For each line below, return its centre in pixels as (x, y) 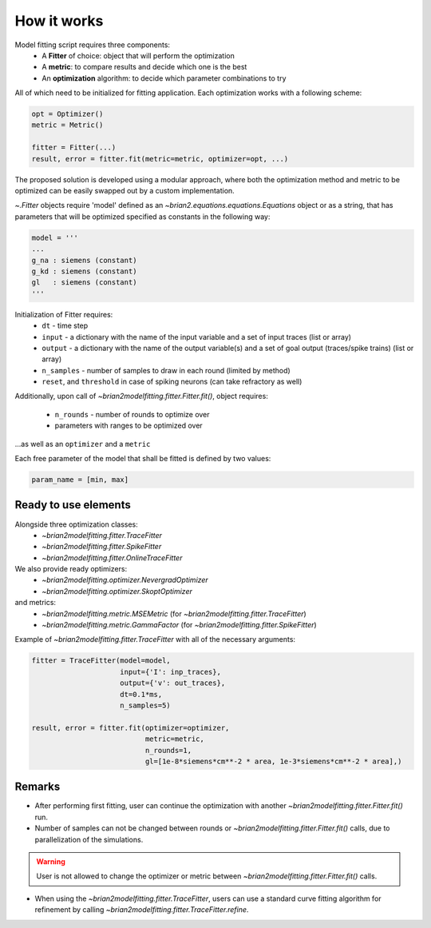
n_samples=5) (145, 705)
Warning (51, 861)
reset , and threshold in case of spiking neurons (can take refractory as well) (172, 382)
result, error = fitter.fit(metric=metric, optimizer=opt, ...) (160, 159)
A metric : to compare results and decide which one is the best (144, 67)
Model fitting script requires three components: (93, 45)
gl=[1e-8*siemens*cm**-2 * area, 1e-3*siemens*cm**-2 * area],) (273, 761)
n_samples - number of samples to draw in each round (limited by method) (166, 370)
